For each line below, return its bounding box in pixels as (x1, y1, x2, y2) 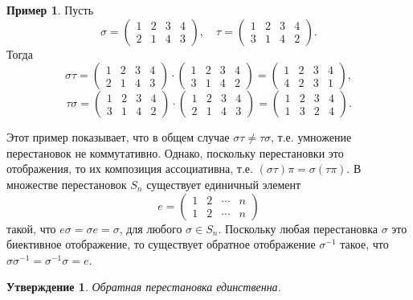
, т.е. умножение (271, 129, 352, 146)
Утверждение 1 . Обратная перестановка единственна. (6, 278, 281, 295)
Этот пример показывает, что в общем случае (6, 129, 230, 146)
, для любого (119, 220, 182, 236)
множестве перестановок (6, 175, 127, 192)
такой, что (6, 220, 56, 236)
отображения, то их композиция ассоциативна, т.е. (6, 160, 253, 177)
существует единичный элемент (146, 175, 301, 192)
